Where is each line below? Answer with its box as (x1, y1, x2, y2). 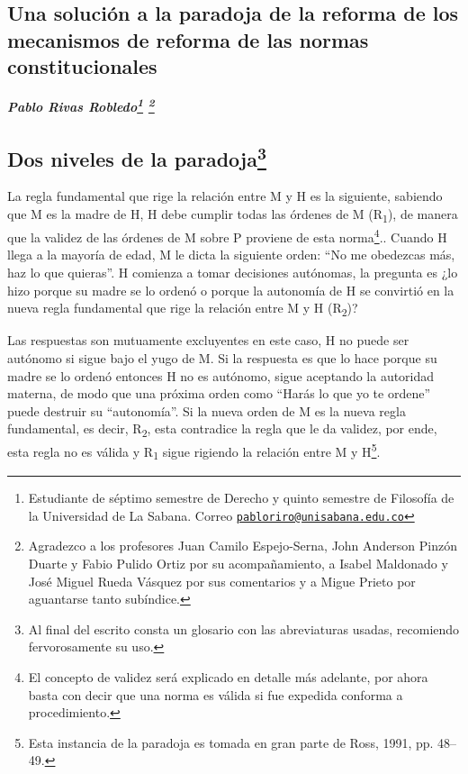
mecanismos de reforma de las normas (7, 25, 369, 53)
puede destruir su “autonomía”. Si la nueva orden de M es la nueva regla (7, 401, 406, 420)
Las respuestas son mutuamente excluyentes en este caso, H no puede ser (7, 331, 409, 350)
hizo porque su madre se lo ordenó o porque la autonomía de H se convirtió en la (7, 280, 454, 299)
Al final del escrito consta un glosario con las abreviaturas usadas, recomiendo (28, 619, 460, 638)
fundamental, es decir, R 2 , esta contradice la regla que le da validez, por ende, (7, 419, 437, 441)
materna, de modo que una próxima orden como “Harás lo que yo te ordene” (7, 384, 431, 403)
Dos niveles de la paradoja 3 (7, 141, 266, 172)
